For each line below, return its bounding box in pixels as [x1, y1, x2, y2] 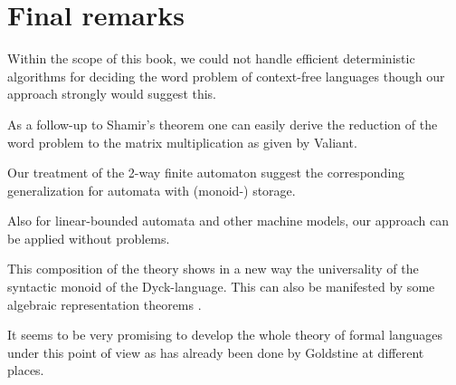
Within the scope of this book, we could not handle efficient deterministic [7, 49, 415, 68]
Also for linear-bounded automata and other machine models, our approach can [7, 211, 450, 230]
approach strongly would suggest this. [7, 84, 217, 103]
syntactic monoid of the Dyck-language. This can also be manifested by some [7, 277, 435, 296]
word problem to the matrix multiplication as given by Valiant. [7, 132, 357, 151]
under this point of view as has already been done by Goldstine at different [7, 342, 424, 361]
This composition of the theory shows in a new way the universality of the [7, 259, 419, 278]
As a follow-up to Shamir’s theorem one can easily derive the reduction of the [7, 114, 438, 133]
